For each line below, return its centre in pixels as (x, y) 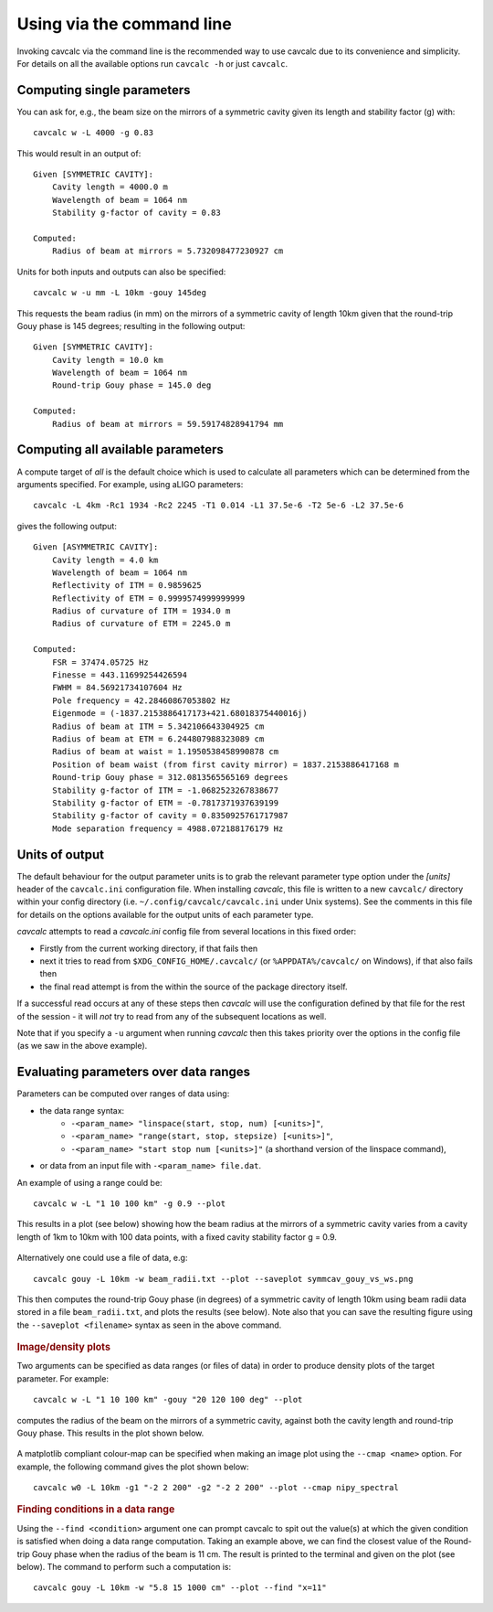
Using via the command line (124, 24)
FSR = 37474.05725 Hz (100, 662)
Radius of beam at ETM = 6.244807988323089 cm (158, 739)
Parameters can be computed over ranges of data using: (123, 1094)
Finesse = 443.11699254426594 (119, 675)
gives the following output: (67, 526)
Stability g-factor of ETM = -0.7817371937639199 (165, 803)
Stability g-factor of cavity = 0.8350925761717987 (170, 816)
